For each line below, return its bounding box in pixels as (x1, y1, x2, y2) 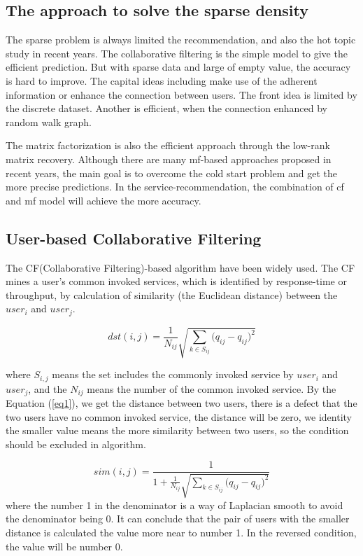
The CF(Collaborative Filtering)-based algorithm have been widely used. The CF (6, 260, 355, 274)
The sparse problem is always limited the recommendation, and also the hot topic (6, 32, 356, 47)
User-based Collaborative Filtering (6, 227, 262, 249)
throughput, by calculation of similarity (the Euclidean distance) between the (6, 287, 338, 302)
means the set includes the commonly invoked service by (52, 367, 294, 382)
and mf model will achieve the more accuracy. (6, 193, 201, 207)
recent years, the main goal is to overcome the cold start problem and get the (6, 165, 338, 180)
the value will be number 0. (6, 538, 123, 553)
